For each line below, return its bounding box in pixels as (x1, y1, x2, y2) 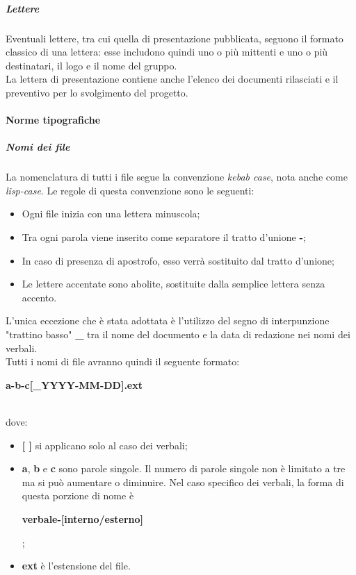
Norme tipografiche (6, 112, 101, 127)
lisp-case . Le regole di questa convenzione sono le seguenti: (6, 183, 254, 197)
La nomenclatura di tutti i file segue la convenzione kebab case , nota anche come (6, 169, 348, 184)
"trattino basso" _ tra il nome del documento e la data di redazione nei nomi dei (6, 327, 350, 342)
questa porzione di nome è (22, 488, 134, 503)
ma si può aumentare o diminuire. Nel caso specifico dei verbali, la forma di (22, 474, 344, 489)
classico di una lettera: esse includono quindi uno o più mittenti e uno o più (6, 44, 328, 59)
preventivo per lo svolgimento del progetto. (6, 85, 188, 99)
